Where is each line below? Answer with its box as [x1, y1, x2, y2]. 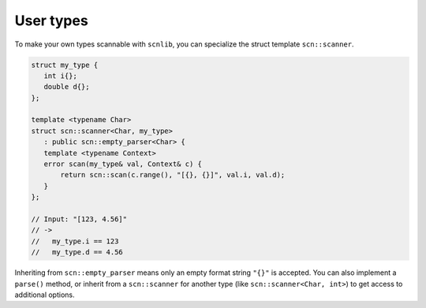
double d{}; [43, 83, 90, 91]
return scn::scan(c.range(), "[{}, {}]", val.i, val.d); [60, 170, 286, 180]
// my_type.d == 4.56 [31, 248, 124, 257]
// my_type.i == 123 [31, 236, 119, 246]
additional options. [14, 290, 75, 299]
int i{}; [43, 71, 78, 80]
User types [14, 12, 88, 29]
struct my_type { [31, 60, 99, 69]
